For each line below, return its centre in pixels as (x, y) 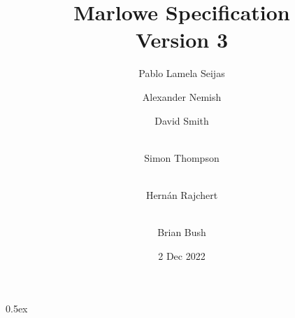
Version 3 (182, 40)
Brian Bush (182, 232)
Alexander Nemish (182, 96)
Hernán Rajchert (182, 194)
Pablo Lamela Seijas (182, 73)
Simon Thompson (182, 157)
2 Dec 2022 (182, 255)
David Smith (182, 120)
